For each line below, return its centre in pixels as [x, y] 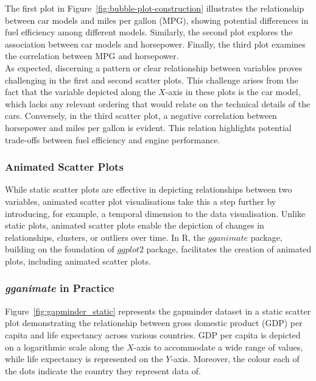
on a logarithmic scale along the [65, 347]
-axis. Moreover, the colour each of [235, 359]
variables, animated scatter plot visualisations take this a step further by [141, 201]
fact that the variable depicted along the [80, 92]
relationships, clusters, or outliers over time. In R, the [105, 237]
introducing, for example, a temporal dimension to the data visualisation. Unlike [155, 213]
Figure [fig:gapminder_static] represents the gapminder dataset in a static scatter [158, 311]
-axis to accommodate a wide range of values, [218, 347]
